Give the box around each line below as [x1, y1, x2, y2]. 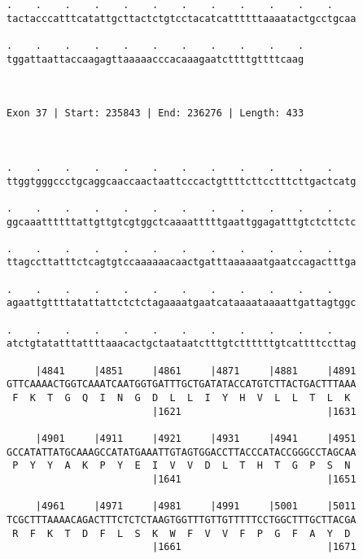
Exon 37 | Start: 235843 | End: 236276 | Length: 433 [7, 107, 304, 120]
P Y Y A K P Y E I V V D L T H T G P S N [12, 460, 351, 472]
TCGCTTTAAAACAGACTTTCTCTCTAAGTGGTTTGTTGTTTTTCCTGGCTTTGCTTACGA [7, 513, 356, 526]
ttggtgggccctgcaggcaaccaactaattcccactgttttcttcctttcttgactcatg [7, 175, 356, 187]
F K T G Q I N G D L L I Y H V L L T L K [12, 392, 351, 404]
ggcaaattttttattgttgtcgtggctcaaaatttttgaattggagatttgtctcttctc [7, 216, 356, 228]
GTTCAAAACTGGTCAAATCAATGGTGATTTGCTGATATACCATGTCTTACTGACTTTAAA [7, 378, 356, 391]
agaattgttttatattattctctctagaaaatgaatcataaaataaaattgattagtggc [7, 297, 356, 309]
